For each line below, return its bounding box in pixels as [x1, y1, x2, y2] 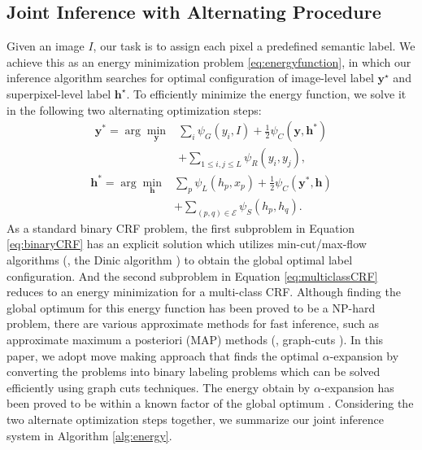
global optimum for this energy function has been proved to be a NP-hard [7, 299, 376, 316]
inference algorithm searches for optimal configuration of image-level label [7, 69, 374, 86]
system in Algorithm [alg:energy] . [7, 426, 172, 443]
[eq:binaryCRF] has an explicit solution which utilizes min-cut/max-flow [7, 235, 367, 252]
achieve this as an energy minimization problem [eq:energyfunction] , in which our [7, 53, 411, 70]
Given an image [7, 37, 85, 55]
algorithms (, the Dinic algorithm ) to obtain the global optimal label [7, 251, 353, 269]
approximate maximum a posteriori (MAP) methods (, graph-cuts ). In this [7, 331, 384, 348]
